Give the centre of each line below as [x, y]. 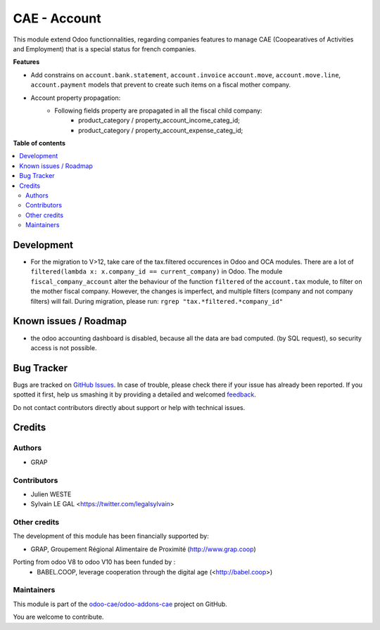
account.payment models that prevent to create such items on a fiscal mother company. [161, 85]
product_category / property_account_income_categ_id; [159, 120]
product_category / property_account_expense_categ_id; [161, 130]
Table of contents [39, 143]
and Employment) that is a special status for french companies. [104, 49]
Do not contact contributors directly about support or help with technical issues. [129, 407]
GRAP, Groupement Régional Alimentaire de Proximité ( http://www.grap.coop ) [143, 549]
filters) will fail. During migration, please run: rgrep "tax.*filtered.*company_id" [157, 301]
